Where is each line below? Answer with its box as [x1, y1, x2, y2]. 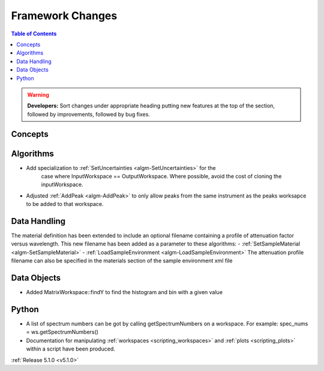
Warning [27, 91, 49, 98]
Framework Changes [11, 9, 118, 22]
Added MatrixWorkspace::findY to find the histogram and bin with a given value [26, 289, 223, 296]
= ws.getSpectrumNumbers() [26, 328, 99, 336]
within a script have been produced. [26, 345, 115, 352]
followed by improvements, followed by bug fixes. [27, 110, 150, 118]
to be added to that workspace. [26, 201, 104, 208]
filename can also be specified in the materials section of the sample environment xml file [11, 257, 233, 264]
